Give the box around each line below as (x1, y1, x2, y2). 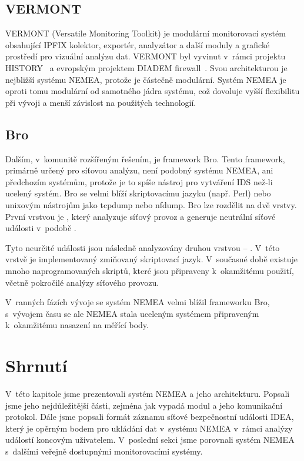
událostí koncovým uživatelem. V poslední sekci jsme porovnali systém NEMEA (5, 433, 295, 446)
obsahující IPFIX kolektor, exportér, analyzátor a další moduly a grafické (5, 38, 270, 51)
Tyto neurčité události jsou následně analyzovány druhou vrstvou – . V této (5, 241, 280, 253)
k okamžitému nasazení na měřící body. (5, 319, 149, 331)
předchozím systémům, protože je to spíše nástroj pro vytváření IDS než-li (5, 175, 273, 188)
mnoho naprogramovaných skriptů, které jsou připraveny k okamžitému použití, (5, 264, 294, 276)
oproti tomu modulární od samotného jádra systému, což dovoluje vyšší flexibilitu (5, 85, 300, 97)
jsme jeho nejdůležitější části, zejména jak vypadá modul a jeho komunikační (5, 399, 283, 411)
